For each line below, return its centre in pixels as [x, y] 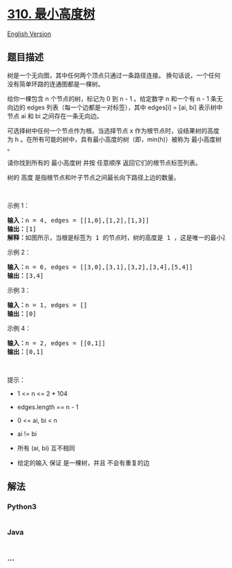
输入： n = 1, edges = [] [47, 305]
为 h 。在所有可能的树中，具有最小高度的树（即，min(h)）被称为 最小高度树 [115, 139]
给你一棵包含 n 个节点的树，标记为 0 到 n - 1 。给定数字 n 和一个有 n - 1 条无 [115, 98]
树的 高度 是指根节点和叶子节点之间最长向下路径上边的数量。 [94, 177]
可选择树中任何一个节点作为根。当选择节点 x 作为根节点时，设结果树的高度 [113, 130]
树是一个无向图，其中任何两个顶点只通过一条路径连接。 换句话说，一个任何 [114, 75]
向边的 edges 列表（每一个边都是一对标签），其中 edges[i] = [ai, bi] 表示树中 [115, 107]
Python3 [22, 507]
